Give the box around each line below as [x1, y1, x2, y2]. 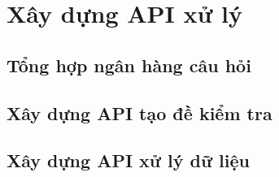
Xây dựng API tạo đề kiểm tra [7, 100, 272, 125]
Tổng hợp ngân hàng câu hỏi [7, 52, 251, 77]
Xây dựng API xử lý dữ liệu [7, 148, 250, 173]
